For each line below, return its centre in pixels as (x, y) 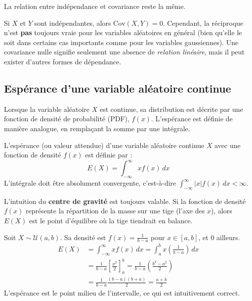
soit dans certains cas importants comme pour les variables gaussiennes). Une (121, 42)
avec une (228, 145)
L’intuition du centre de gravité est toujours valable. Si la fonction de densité (125, 201)
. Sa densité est (83, 237)
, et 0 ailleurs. (219, 237)
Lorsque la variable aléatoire (47, 109)
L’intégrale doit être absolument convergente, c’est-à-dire (90, 183)
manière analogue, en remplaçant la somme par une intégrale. (97, 128)
